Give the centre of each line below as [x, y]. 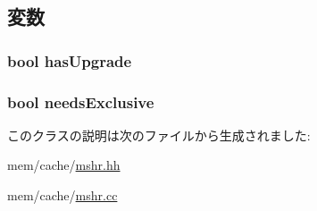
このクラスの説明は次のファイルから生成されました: [159, 135]
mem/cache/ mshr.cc [63, 195]
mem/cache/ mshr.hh [64, 165]
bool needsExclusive [81, 101]
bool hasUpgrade [70, 60]
